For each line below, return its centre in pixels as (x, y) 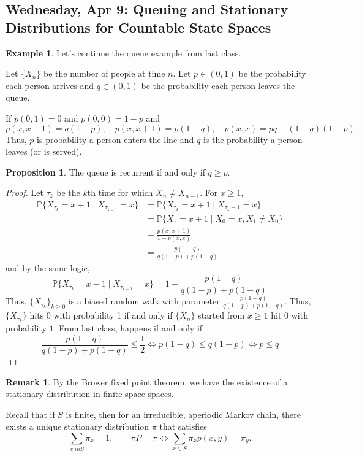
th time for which (120, 192)
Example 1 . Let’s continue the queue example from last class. (123, 52)
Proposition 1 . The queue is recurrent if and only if (105, 172)
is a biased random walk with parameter (144, 301)
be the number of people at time (104, 73)
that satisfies (183, 426)
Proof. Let (25, 192)
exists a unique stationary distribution (77, 426)
